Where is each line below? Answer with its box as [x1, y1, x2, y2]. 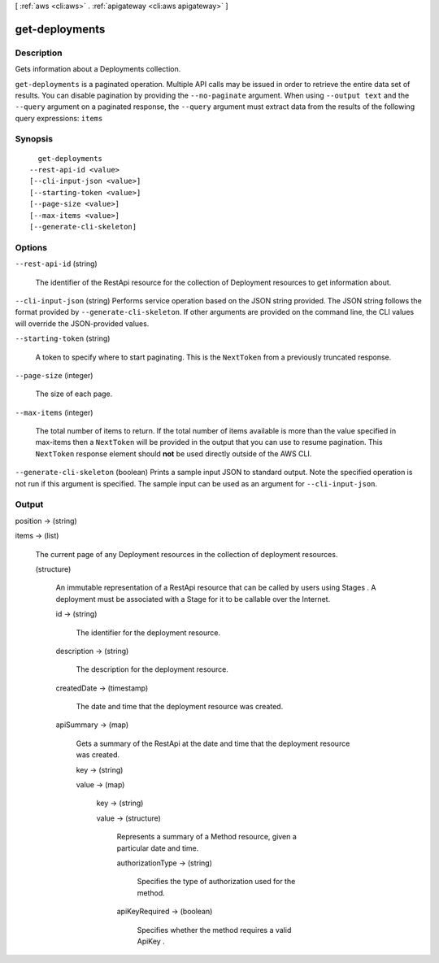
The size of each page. [35, 389, 113, 399]
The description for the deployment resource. [76, 665, 229, 674]
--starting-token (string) [15, 333, 111, 343]
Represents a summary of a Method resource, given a [116, 832, 297, 842]
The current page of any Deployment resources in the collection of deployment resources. [35, 549, 338, 559]
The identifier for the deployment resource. [76, 627, 221, 638]
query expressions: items [15, 113, 103, 123]
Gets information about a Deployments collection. [15, 64, 181, 74]
